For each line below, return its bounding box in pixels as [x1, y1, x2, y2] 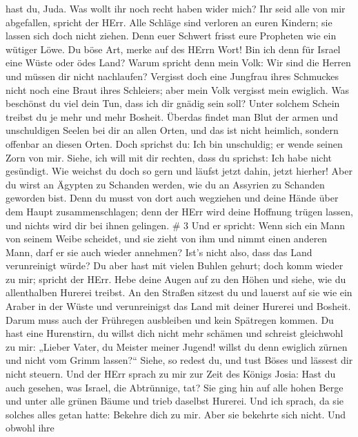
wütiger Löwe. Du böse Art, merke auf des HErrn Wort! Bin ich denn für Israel [6, 41, 341, 56]
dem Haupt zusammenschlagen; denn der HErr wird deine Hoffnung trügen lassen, [6, 204, 353, 218]
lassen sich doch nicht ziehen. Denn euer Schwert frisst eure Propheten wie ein [6, 28, 337, 43]
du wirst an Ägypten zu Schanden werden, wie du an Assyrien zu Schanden [6, 177, 325, 191]
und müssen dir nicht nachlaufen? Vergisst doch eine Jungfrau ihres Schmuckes [6, 68, 339, 83]
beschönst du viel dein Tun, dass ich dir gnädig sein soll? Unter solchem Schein [6, 96, 340, 110]
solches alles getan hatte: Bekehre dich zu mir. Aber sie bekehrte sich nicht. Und [6, 407, 346, 421]
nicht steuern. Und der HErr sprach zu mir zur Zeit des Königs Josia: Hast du [6, 367, 336, 381]
